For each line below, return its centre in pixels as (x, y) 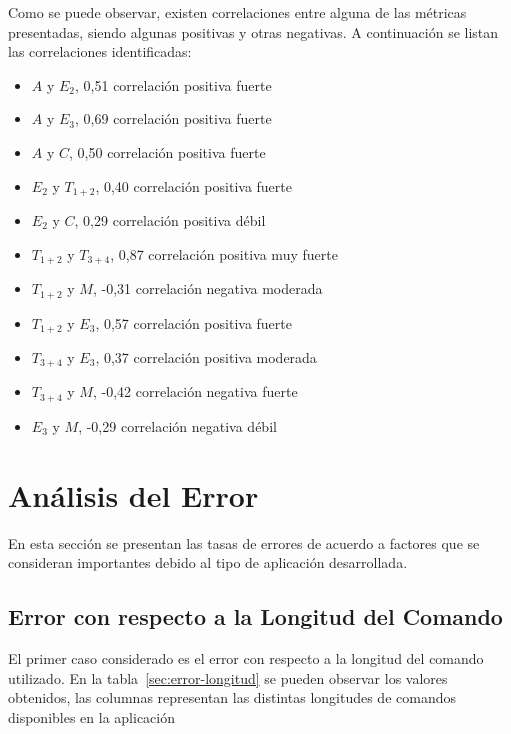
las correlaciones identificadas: (100, 51)
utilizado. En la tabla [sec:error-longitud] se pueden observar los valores (228, 677)
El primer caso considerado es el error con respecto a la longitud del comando (246, 657)
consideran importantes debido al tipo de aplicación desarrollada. (208, 562)
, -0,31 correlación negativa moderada (207, 288)
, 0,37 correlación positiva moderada (206, 356)
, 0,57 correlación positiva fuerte (193, 322)
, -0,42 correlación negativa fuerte (195, 391)
